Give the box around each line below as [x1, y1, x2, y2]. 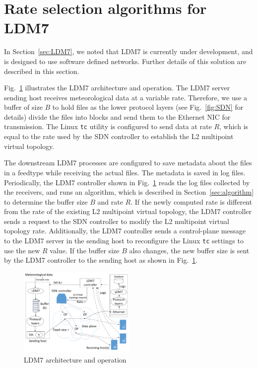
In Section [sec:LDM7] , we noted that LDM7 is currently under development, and [4, 46, 253, 57]
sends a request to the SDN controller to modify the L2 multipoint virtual [4, 216, 229, 226]
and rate [97, 196, 123, 207]
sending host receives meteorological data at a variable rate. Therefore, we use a [4, 92, 248, 102]
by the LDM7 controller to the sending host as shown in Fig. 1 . [4, 255, 198, 265]
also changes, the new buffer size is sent [129, 245, 250, 255]
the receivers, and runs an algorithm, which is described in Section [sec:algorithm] [4, 187, 254, 197]
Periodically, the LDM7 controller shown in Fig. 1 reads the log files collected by [4, 177, 250, 187]
